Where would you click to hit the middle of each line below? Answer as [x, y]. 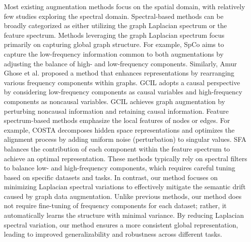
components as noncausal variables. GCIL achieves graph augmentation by [115, 101]
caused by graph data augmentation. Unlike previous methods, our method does [123, 196]
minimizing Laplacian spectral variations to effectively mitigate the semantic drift [125, 187]
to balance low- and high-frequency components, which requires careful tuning [120, 168]
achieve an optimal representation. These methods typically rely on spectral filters [126, 158]
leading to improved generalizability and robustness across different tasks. [113, 234]
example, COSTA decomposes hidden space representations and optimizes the [119, 129]
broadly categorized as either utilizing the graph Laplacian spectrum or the [116, 25]
